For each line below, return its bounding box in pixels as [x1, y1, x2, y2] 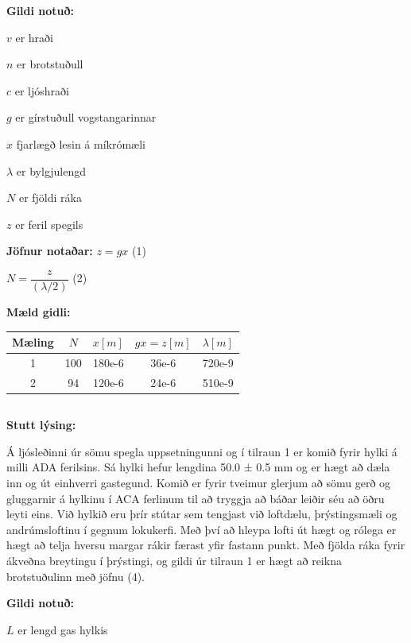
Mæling [12, 334, 54, 351]
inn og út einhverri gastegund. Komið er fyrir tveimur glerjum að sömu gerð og [6, 475, 391, 491]
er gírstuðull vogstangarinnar [15, 109, 157, 126]
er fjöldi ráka [18, 189, 82, 206]
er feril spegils [15, 215, 83, 232]
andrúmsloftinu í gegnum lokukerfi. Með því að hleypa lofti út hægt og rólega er [6, 521, 397, 537]
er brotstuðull [17, 56, 83, 72]
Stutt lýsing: [6, 416, 76, 433]
